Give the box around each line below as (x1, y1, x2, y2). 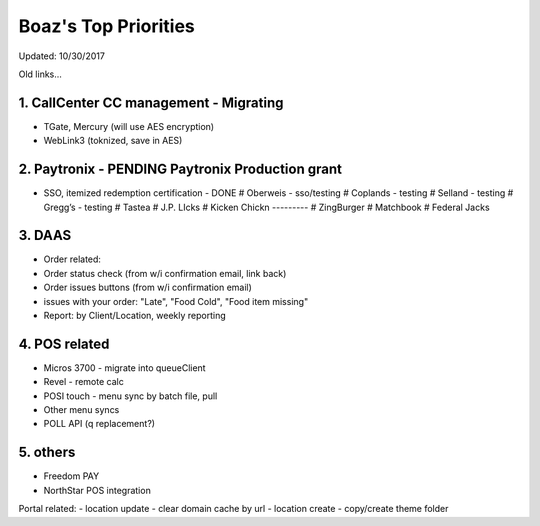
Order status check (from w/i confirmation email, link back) (43, 267, 287, 279)
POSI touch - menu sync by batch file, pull (43, 390, 218, 402)
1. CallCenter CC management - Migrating (18, 94, 284, 111)
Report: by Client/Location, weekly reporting (43, 310, 227, 321)
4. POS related (18, 335, 110, 352)
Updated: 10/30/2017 (18, 50, 105, 62)
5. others (18, 444, 76, 461)
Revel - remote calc (43, 376, 124, 388)
